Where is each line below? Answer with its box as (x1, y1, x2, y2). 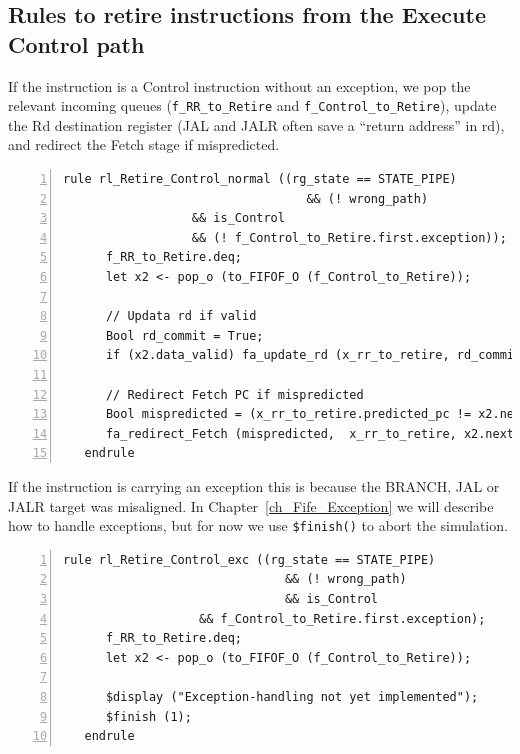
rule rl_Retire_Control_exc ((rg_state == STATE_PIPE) (63, 552, 436, 567)
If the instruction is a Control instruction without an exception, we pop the (8, 75, 471, 96)
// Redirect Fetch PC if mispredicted (105, 387, 364, 402)
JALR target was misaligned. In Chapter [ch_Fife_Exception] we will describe (8, 495, 494, 516)
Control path (8, 28, 145, 59)
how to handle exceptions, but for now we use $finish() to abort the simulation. (8, 515, 508, 536)
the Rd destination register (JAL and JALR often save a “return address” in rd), (8, 114, 505, 135)
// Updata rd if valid (105, 309, 257, 324)
